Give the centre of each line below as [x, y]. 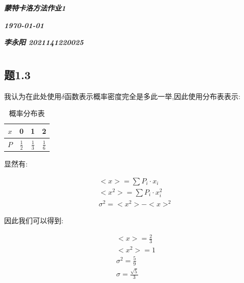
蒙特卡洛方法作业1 [35, 8]
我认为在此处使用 [33, 96]
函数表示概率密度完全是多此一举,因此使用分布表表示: [153, 96]
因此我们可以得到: [34, 220]
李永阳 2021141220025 [44, 42]
